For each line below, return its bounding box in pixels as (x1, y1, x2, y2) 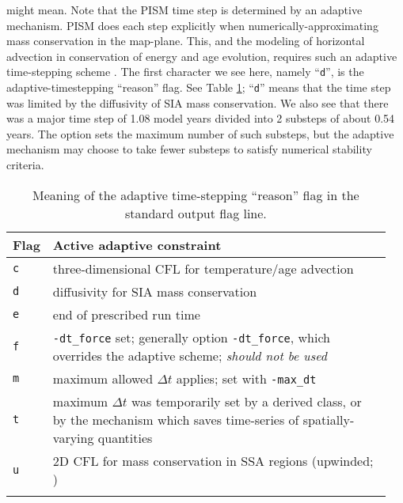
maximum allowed (52, 369, 154, 388)
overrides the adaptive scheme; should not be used (52, 346, 327, 365)
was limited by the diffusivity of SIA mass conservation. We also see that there (6, 94, 389, 111)
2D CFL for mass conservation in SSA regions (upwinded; (52, 451, 374, 470)
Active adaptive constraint (52, 235, 222, 254)
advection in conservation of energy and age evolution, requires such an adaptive (6, 47, 397, 64)
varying (52, 428, 94, 447)
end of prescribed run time (52, 304, 200, 323)
